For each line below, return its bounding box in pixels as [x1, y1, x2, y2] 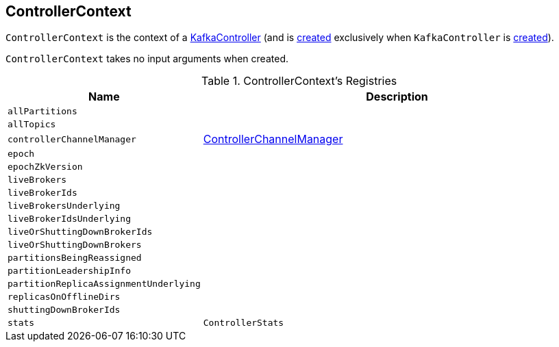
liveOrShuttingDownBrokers [8, 240, 142, 250]
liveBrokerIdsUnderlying [8, 214, 132, 224]
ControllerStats [203, 318, 284, 329]
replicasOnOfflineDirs [8, 292, 121, 303]
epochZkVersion [8, 162, 83, 172]
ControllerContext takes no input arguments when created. [5, 53, 288, 65]
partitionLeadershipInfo [8, 266, 132, 277]
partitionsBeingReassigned [8, 253, 142, 264]
